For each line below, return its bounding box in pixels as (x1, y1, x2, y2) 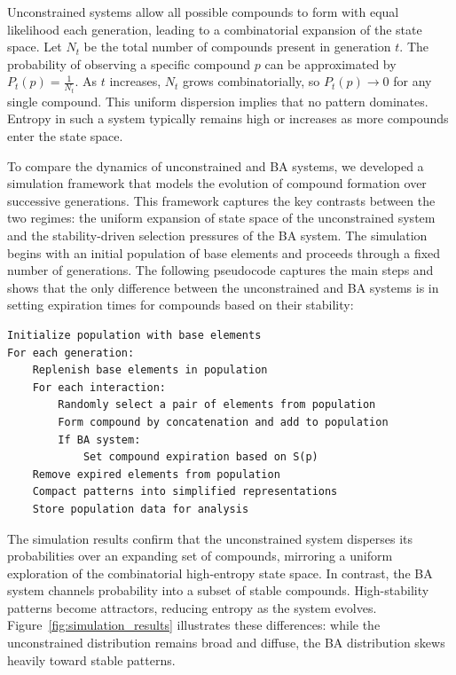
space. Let (7, 37, 62, 56)
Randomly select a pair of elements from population (58, 398, 376, 412)
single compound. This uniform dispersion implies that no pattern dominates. (7, 91, 428, 110)
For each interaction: (32, 381, 166, 394)
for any (393, 72, 432, 90)
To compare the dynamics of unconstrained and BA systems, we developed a (7, 156, 424, 175)
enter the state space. (7, 127, 123, 145)
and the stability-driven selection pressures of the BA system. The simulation (7, 226, 428, 244)
